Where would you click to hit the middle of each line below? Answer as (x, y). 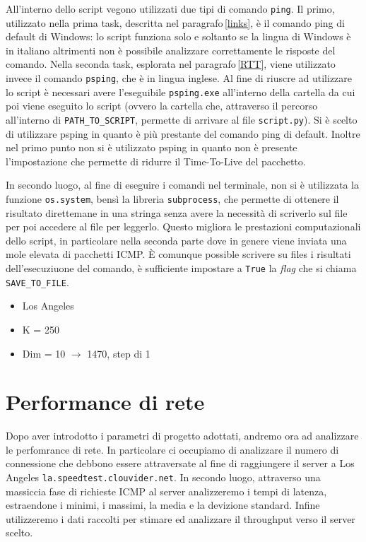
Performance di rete (105, 402)
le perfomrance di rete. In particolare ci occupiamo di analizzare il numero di (172, 449)
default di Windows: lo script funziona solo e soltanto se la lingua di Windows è (178, 36)
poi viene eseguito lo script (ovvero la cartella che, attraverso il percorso (162, 106)
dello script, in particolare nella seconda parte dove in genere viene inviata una (176, 240)
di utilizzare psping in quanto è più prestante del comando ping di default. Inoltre (183, 133)
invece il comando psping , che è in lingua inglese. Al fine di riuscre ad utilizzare (179, 78)
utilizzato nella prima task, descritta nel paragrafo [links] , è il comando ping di (175, 22)
